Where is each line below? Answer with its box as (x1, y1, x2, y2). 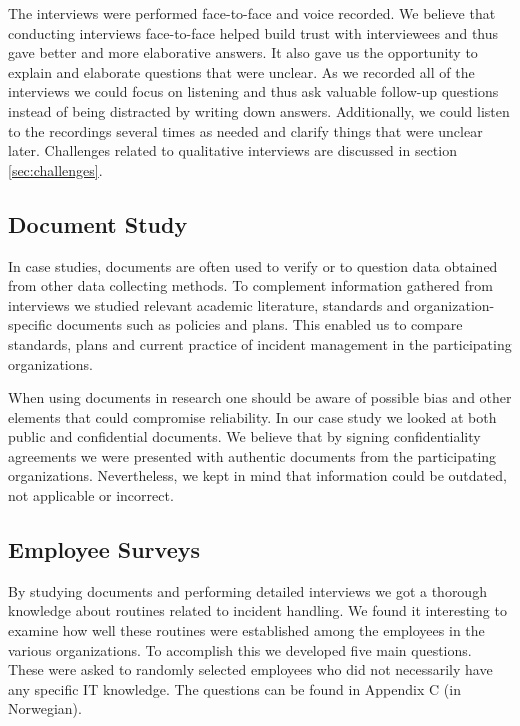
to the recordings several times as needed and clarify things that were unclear (8, 120, 483, 141)
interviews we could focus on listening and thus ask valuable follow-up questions (8, 81, 499, 102)
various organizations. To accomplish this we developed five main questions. (8, 639, 472, 660)
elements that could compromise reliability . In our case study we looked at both (8, 406, 497, 427)
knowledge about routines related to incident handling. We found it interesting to (8, 600, 507, 621)
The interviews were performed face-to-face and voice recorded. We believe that (8, 3, 496, 23)
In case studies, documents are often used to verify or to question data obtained (8, 255, 498, 276)
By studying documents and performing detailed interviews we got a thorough (8, 580, 487, 601)
